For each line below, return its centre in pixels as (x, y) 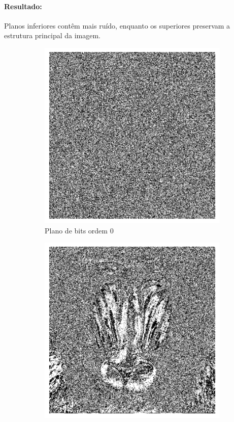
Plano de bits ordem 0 (79, 230)
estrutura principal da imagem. (52, 35)
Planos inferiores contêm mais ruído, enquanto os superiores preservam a (117, 25)
